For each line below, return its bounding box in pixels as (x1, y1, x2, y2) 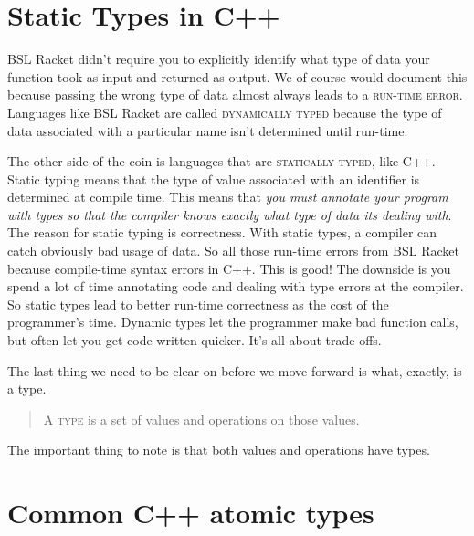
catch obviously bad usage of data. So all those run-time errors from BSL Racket (7, 241, 459, 260)
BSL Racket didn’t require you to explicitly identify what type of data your (7, 49, 430, 68)
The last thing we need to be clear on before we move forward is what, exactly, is (7, 361, 462, 380)
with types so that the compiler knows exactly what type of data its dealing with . (7, 205, 452, 224)
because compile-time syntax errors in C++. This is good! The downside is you (7, 258, 451, 278)
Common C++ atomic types (7, 494, 374, 531)
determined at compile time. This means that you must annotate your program (7, 187, 448, 206)
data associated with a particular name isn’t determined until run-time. (7, 121, 408, 140)
